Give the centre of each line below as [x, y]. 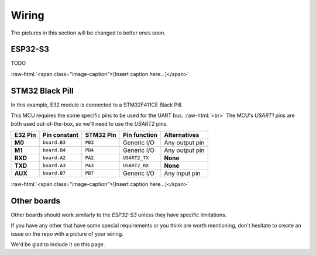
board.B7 [54, 173]
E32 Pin [25, 135]
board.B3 [54, 142]
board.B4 [54, 150]
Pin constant [61, 135]
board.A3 [54, 166]
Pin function [140, 135]
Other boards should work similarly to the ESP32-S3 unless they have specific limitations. [119, 215]
